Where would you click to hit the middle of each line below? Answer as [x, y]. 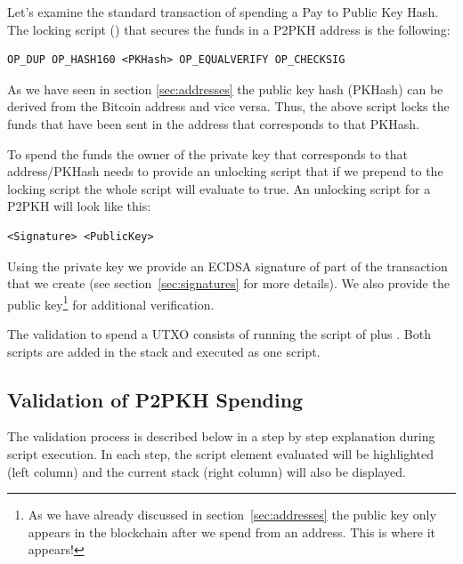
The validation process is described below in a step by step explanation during [221, 436]
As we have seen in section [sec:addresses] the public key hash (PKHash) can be [225, 89]
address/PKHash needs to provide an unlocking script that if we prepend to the [225, 171]
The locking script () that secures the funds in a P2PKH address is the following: [229, 29]
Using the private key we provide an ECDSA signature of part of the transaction [227, 266]
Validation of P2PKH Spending [155, 399]
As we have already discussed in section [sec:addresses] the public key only [232, 515]
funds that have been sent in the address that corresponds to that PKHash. [213, 123]
